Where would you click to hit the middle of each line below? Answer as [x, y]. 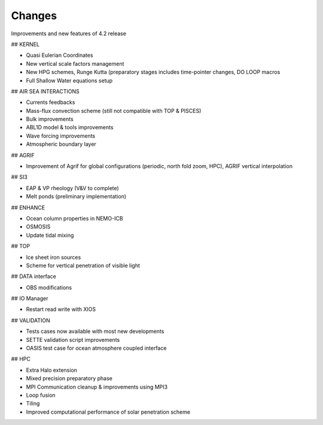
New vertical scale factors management [75, 63]
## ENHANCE [28, 207]
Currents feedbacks [51, 102]
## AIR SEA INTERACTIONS [45, 91]
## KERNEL [25, 44]
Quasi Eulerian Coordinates [60, 55]
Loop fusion [41, 395]
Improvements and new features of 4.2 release [69, 33]
